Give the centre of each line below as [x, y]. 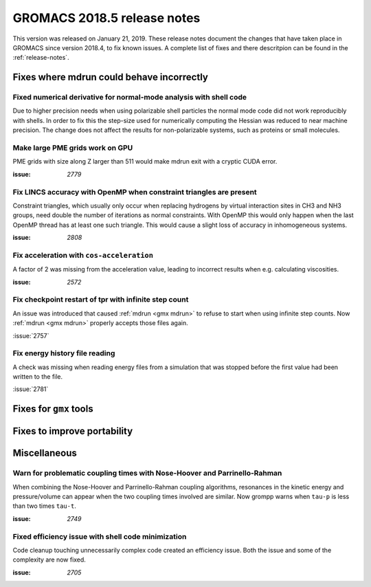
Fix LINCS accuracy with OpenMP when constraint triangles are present [135, 192]
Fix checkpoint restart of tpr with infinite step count [101, 300]
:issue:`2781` [31, 389]
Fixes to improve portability [73, 431]
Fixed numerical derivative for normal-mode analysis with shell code [130, 98]
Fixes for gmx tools [53, 409]
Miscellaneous [45, 453]
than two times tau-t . [45, 506]
